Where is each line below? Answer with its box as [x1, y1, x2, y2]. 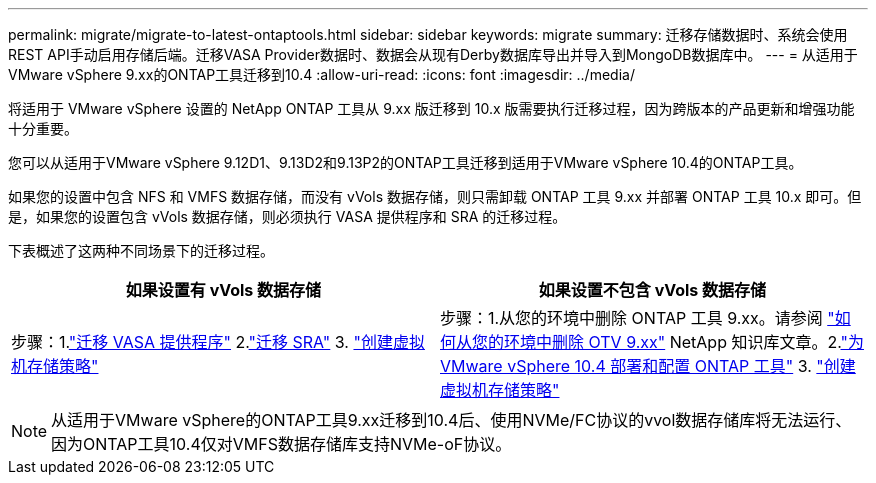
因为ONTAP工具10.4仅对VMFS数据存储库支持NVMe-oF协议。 [51, 434, 512, 454]
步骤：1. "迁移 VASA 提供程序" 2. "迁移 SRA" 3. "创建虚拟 [11, 332, 425, 352]
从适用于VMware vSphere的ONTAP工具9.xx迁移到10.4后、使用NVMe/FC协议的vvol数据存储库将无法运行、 [51, 410, 852, 430]
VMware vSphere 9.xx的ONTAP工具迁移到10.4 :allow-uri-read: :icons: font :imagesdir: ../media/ [8, 66, 635, 83]
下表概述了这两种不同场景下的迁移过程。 [8, 242, 274, 259]
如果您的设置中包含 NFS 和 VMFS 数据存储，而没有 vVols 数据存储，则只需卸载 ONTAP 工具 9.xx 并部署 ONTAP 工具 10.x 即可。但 [8, 188, 862, 205]
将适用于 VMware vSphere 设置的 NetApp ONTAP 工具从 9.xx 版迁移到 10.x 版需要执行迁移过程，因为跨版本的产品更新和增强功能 [8, 100, 855, 117]
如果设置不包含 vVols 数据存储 [538, 280, 767, 300]
